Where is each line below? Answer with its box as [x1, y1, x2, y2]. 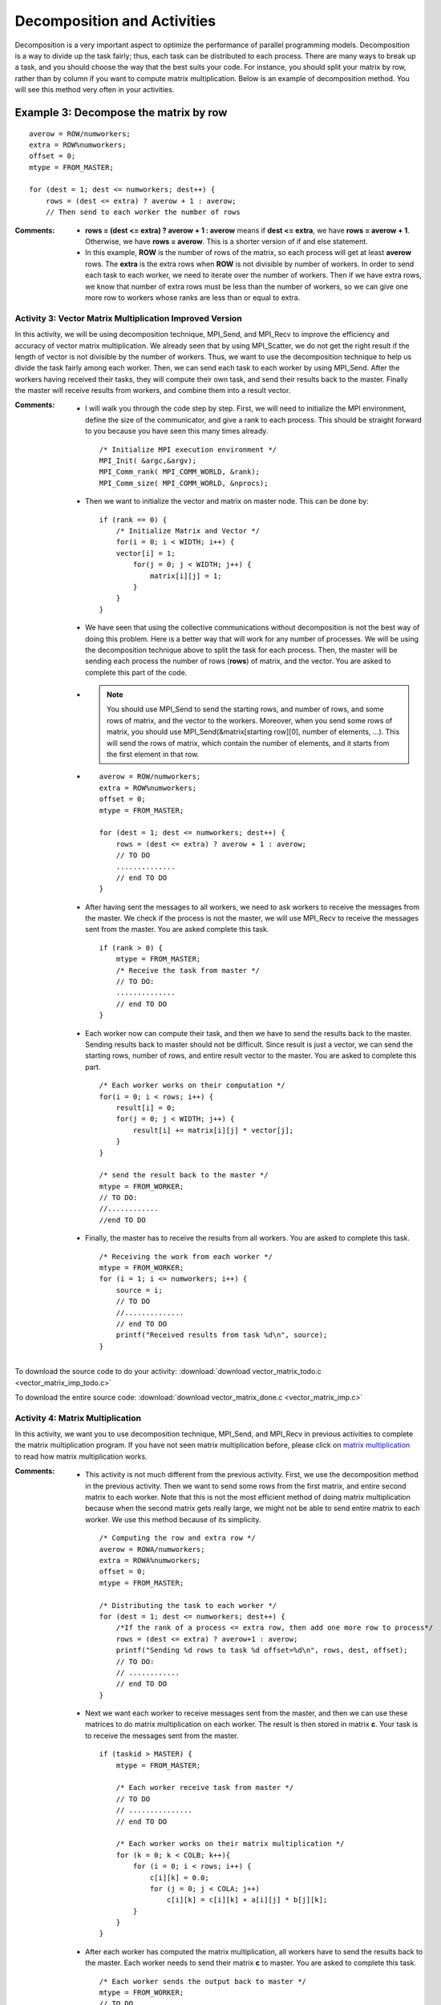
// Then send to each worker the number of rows [45, 208, 241, 217]
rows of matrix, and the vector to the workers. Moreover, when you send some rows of [107, 715, 393, 725]
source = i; [115, 1286, 164, 1294]
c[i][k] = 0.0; [149, 1873, 210, 1882]
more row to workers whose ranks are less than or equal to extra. [85, 293, 301, 302]
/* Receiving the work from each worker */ [99, 1252, 273, 1261]
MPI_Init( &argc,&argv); [99, 456, 196, 465]
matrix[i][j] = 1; [149, 571, 222, 581]
